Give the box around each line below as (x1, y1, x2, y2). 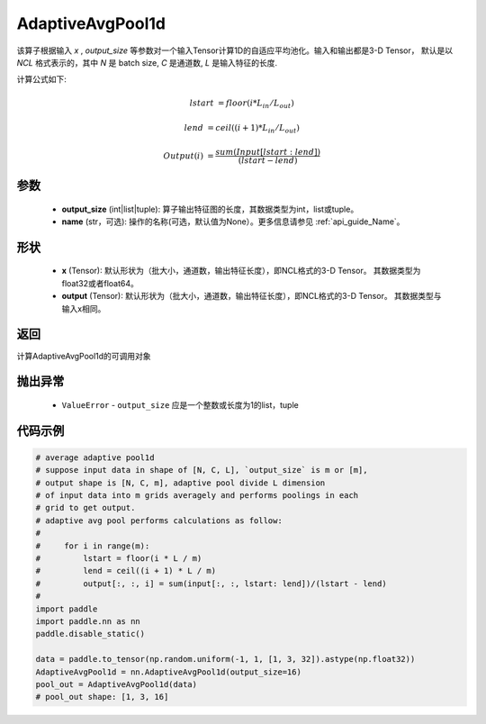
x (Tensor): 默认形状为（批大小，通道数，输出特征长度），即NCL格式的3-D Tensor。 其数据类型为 (61, 266, 421, 276)
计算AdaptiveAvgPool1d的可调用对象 (16, 350, 152, 361)
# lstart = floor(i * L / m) (35, 554, 202, 564)
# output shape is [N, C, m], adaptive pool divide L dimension (35, 477, 326, 488)
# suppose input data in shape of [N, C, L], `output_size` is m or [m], (35, 465, 368, 475)
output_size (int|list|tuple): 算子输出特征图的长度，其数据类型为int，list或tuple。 (61, 204, 359, 214)
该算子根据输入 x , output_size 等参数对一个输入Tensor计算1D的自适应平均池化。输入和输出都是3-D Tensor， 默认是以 (16, 45, 454, 56)
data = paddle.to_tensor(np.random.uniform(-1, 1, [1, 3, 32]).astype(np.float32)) (35, 654, 416, 665)
